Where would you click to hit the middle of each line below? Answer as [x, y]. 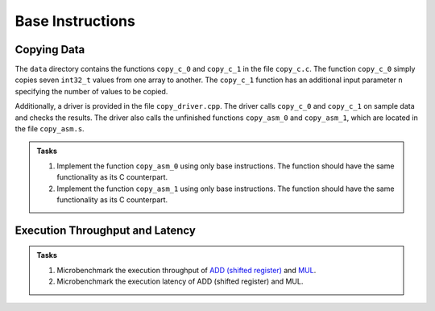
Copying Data [50, 50]
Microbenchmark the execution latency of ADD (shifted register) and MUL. [180, 281]
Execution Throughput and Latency [106, 230]
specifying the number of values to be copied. [91, 91]
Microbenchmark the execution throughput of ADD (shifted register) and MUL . [186, 270]
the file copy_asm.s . [50, 129]
